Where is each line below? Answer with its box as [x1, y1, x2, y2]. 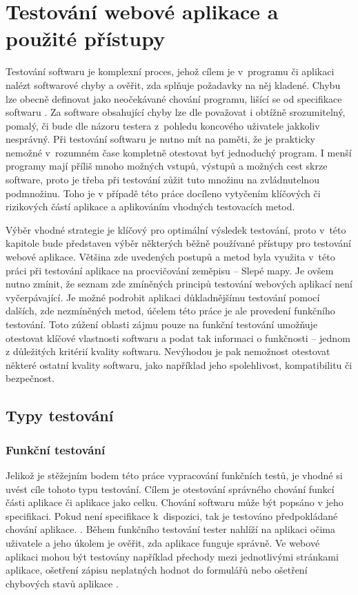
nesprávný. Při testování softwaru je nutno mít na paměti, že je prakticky [6, 132, 315, 146]
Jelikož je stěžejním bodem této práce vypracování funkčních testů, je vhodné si [6, 467, 343, 482]
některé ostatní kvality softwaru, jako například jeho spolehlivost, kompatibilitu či [6, 357, 352, 372]
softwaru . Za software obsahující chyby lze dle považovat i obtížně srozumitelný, [6, 105, 346, 119]
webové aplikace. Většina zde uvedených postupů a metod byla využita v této [6, 250, 335, 264]
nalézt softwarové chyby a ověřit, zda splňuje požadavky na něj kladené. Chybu [6, 77, 341, 92]
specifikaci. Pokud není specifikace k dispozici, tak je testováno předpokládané [6, 508, 338, 523]
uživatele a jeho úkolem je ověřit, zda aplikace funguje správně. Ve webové [6, 535, 320, 549]
